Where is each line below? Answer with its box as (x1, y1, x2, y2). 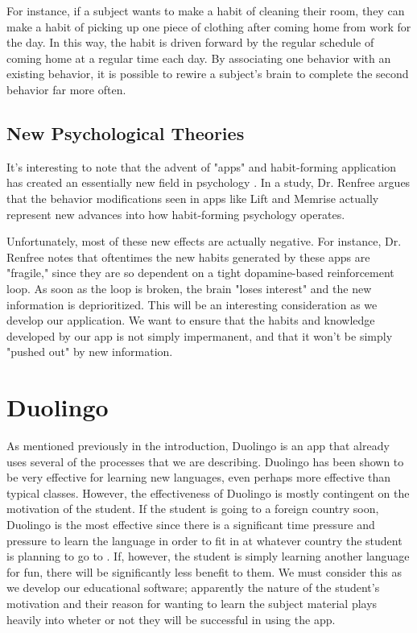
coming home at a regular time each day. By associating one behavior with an (6, 49, 391, 66)
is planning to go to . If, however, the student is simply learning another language (6, 548, 410, 565)
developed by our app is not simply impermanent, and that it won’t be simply (6, 327, 393, 344)
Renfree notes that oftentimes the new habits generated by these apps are (6, 248, 370, 265)
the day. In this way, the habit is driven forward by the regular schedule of (6, 34, 374, 51)
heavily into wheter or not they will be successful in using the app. (6, 610, 336, 627)
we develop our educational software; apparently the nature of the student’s (6, 579, 380, 596)
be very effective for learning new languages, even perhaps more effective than (6, 469, 391, 486)
